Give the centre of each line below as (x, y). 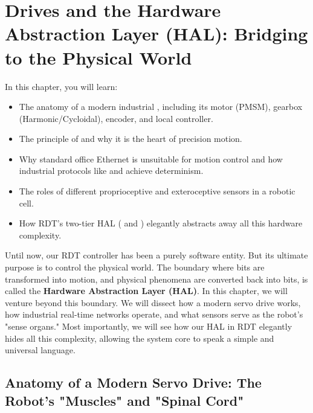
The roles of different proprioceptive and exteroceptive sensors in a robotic (157, 191)
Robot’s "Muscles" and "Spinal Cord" (124, 400)
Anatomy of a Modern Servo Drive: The (133, 383)
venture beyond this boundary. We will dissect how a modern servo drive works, (153, 302)
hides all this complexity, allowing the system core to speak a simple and (140, 338)
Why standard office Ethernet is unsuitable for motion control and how (151, 158)
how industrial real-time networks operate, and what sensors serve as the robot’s (154, 314)
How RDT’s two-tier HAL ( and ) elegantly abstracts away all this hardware (161, 223)
